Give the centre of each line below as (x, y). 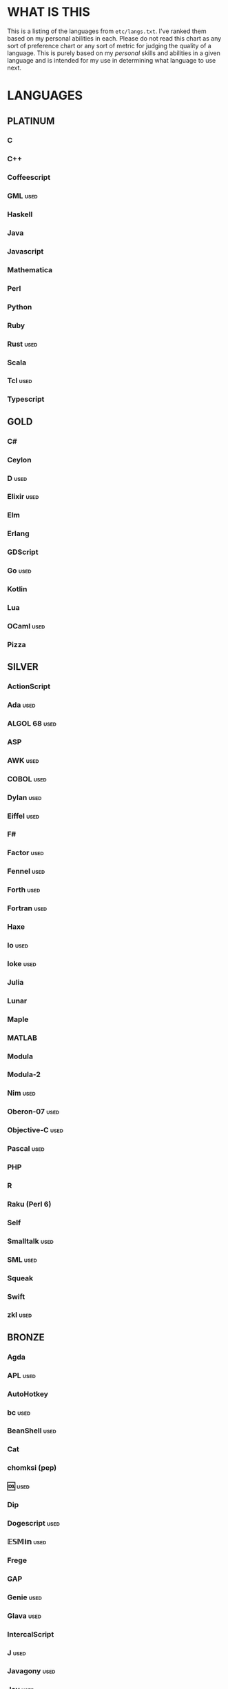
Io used (18, 945)
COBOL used (27, 779)
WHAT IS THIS (49, 12)
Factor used (25, 853)
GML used (22, 196)
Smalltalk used (30, 1241)
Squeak (20, 1278)
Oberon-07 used (33, 1112)
